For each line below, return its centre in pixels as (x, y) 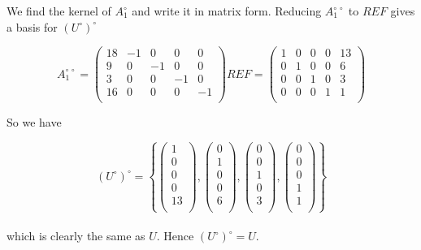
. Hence (175, 236)
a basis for (32, 26)
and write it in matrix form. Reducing (227, 11)
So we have (34, 122)
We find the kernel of (59, 11)
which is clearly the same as (76, 236)
